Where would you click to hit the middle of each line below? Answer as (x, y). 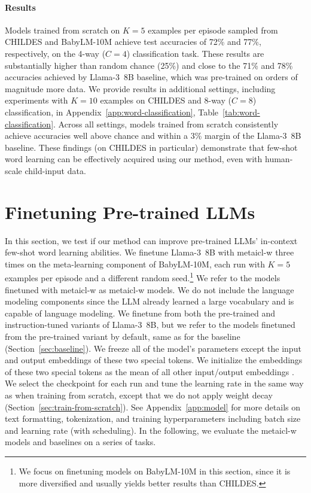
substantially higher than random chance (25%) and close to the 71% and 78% (149, 65)
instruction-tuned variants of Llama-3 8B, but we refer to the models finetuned (150, 325)
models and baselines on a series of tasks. (80, 442)
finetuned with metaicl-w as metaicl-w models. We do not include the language (150, 289)
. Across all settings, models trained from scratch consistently (166, 124)
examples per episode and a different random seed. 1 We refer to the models (143, 277)
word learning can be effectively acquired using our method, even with (134, 159)
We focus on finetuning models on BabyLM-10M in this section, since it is (155, 471)
